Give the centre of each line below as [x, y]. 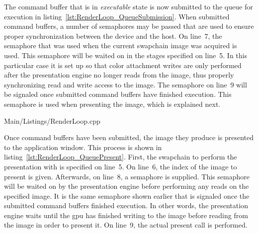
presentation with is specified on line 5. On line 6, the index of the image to [121, 166]
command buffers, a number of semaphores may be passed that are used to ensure [129, 26]
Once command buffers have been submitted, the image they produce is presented [129, 137]
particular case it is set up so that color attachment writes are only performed [123, 65]
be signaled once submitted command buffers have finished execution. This [118, 94]
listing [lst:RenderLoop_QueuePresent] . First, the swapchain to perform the [121, 157]
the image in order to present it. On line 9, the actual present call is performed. [126, 225]
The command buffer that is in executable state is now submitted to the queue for [129, 6]
